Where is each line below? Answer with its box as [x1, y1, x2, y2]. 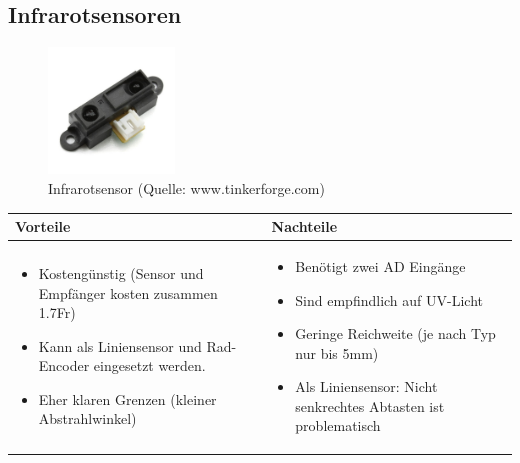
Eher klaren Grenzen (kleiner [38, 388, 217, 409]
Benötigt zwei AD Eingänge [295, 255, 466, 276]
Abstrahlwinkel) [38, 408, 137, 429]
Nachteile [271, 216, 338, 237]
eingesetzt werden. [93, 355, 206, 376]
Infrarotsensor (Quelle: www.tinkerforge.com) [48, 177, 325, 198]
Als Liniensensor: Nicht [295, 376, 438, 397]
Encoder [38, 355, 90, 376]
